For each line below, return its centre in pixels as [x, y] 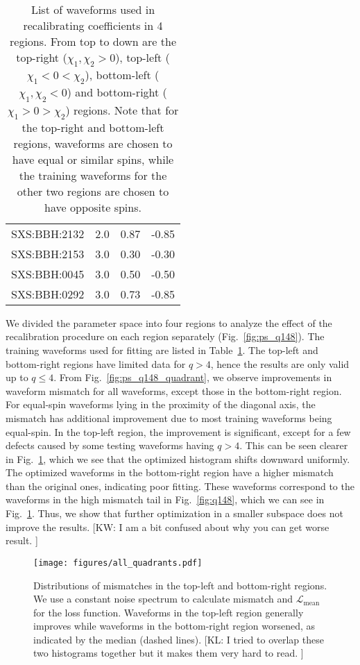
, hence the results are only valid [280, 363]
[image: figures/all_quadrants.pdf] [118, 563]
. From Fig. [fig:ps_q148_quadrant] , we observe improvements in [193, 377]
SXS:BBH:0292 [48, 294]
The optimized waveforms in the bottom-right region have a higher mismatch [170, 472]
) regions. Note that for [122, 110]
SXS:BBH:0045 [48, 273]
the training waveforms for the [93, 175]
